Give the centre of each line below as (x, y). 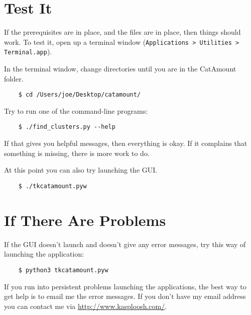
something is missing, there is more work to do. (77, 153)
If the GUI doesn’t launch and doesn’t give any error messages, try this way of (125, 244)
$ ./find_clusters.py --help (67, 127)
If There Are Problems (85, 220)
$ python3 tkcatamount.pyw (63, 270)
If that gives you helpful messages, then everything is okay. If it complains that (126, 143)
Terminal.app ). (28, 52)
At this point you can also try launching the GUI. (81, 170)
